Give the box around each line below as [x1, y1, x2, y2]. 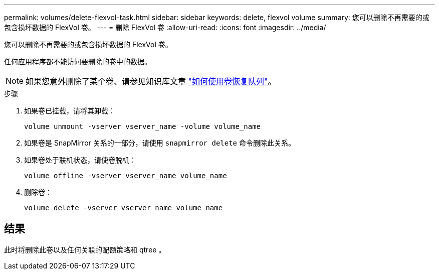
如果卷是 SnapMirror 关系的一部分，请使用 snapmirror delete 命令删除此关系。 [24, 139, 295, 147]
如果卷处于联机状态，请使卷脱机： [24, 156, 136, 164]
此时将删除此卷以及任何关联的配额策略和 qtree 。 [4, 245, 166, 254]
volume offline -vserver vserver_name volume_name [24, 172, 227, 180]
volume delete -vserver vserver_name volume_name [24, 204, 223, 212]
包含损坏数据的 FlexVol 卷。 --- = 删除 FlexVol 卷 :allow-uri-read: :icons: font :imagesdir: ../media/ [4, 23, 326, 32]
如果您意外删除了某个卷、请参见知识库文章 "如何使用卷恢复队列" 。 [26, 76, 276, 86]
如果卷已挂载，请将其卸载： [24, 106, 115, 115]
